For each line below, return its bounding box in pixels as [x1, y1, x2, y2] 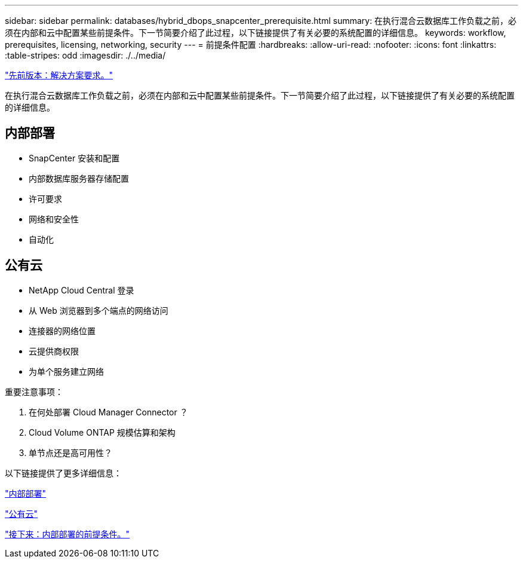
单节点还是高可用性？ [29, 447, 112, 458]
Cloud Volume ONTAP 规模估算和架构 [29, 427, 176, 437]
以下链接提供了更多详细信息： [5, 467, 122, 478]
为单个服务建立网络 [29, 366, 104, 377]
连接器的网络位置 [29, 325, 96, 336]
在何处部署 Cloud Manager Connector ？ [29, 406, 188, 417]
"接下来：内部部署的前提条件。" [5, 528, 130, 539]
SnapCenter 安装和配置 [29, 152, 120, 163]
